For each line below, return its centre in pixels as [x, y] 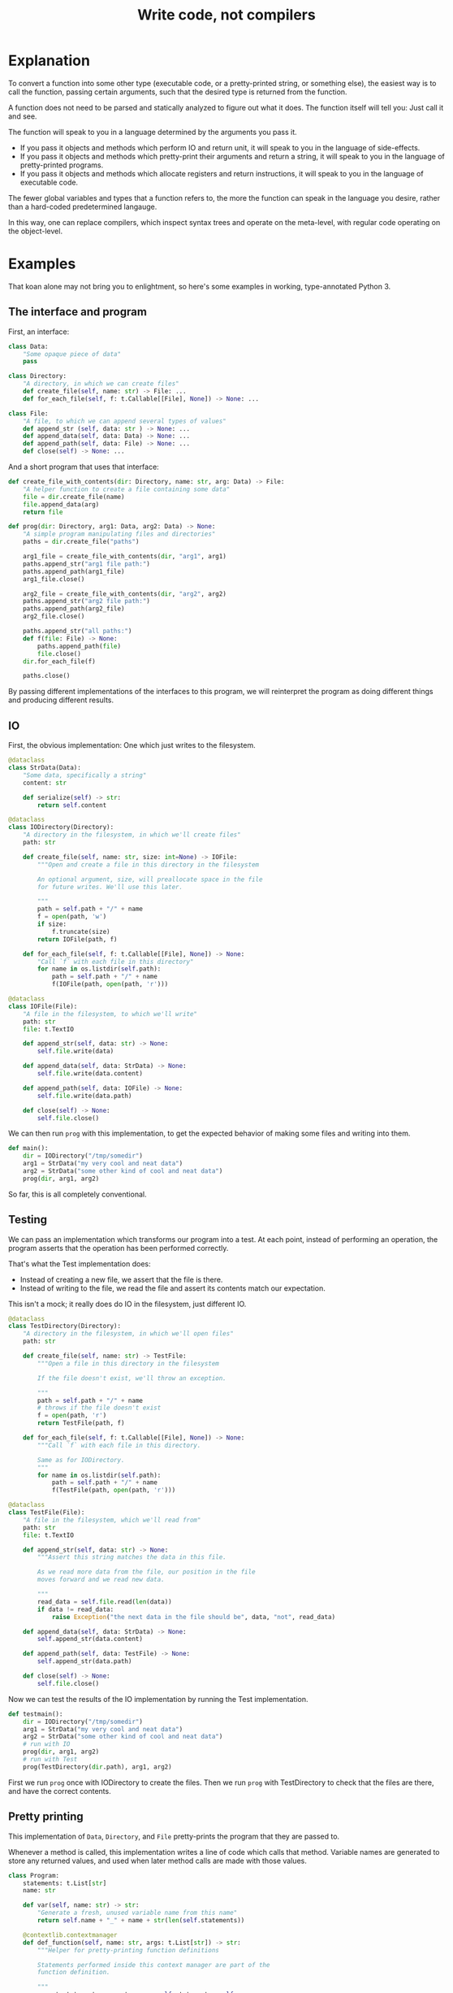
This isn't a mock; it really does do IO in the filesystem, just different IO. [127, 1304]
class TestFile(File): [47, 1513]
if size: [52, 924]
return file [43, 512]
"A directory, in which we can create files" [101, 384]
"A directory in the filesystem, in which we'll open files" [128, 1334]
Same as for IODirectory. [81, 1460]
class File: [28, 413]
